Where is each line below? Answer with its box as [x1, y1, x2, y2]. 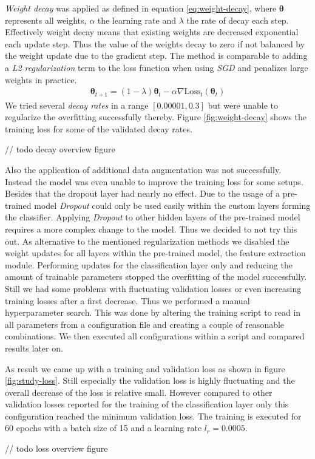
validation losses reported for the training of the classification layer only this [5, 398, 289, 410]
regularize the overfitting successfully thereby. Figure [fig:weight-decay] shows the [5, 110, 307, 123]
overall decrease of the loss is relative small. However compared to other [5, 386, 273, 398]
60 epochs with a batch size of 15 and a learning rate [5, 421, 202, 434]
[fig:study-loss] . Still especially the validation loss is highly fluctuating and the [5, 374, 295, 387]
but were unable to [208, 98, 279, 111]
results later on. [5, 341, 63, 354]
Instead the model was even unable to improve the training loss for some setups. [5, 175, 303, 188]
